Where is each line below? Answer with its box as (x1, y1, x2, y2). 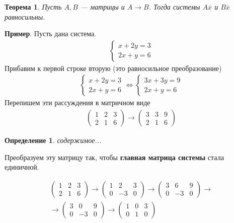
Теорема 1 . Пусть (5, 2, 62, 12)
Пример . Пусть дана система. (5, 28, 97, 39)
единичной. (5, 162, 39, 172)
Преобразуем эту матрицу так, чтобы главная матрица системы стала (5, 152, 224, 162)
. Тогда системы (148, 2, 200, 12)
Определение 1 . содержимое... (5, 135, 102, 145)
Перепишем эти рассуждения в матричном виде (5, 97, 150, 108)
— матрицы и (80, 2, 125, 12)
